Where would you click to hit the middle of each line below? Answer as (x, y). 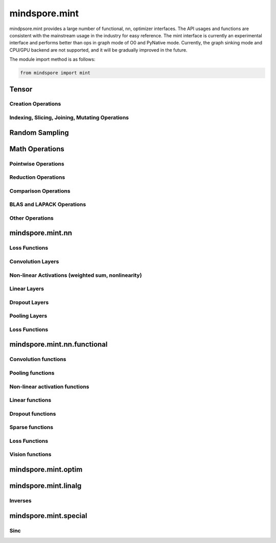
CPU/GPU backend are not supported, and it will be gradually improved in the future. (98, 50)
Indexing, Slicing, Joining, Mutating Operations (69, 117)
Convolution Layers (34, 262)
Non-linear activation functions (49, 387)
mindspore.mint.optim (46, 469)
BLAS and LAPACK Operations (48, 204)
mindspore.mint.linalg (45, 486)
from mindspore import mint (55, 73)
